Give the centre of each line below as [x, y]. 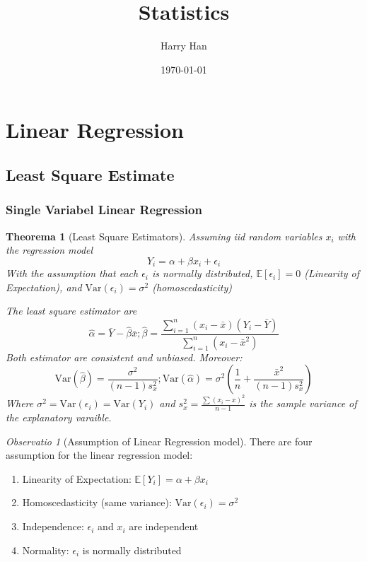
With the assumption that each [72, 273]
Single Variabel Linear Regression [104, 210]
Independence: [53, 526]
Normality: [46, 550]
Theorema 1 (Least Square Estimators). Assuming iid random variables [164, 236]
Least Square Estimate [90, 174]
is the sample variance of [303, 403]
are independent [164, 526]
